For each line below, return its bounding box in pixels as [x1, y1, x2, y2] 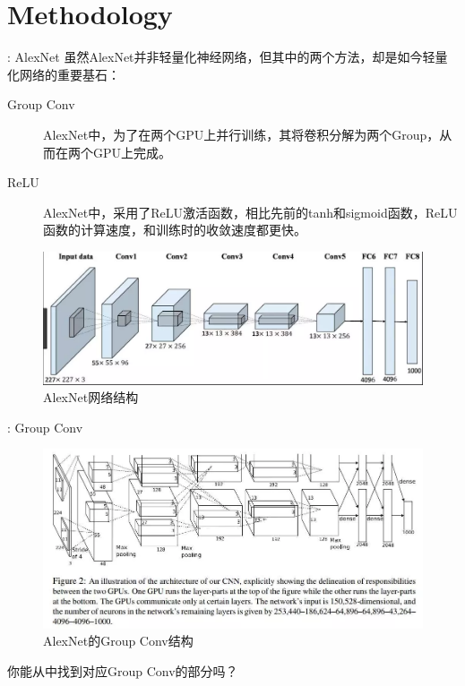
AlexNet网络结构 [43, 388, 139, 407]
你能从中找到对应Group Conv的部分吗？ [7, 661, 238, 680]
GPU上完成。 [92, 142, 172, 161]
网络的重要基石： [19, 64, 120, 83]
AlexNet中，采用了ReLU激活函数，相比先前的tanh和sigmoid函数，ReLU [43, 202, 458, 221]
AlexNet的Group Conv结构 [43, 631, 194, 650]
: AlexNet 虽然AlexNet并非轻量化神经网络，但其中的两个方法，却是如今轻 [7, 47, 435, 66]
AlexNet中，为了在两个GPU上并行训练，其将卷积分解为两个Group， [43, 124, 440, 143]
